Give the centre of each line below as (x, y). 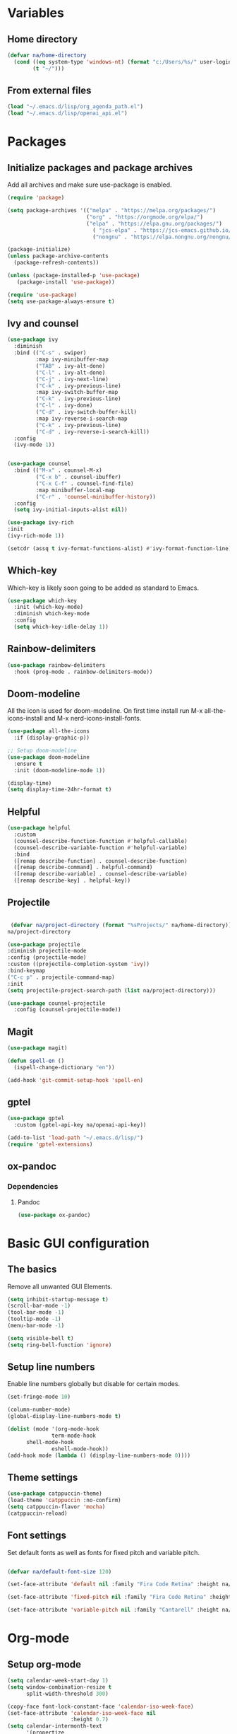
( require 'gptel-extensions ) (50, 1145)
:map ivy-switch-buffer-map (77, 392)
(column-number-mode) (39, 1410)
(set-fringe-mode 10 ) (39, 1397)
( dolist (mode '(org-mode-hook (53, 1429)
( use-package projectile (44, 944)
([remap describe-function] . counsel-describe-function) (101, 861)
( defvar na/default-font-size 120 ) (60, 1571)
